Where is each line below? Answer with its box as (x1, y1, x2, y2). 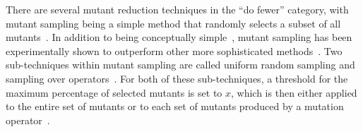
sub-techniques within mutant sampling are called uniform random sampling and (6, 57, 355, 72)
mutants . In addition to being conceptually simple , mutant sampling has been (6, 30, 352, 44)
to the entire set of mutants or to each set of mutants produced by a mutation (6, 99, 344, 114)
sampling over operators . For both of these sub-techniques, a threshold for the (6, 71, 348, 85)
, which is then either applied (231, 85, 357, 100)
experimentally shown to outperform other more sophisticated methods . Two (6, 43, 343, 58)
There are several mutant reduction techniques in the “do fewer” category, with (6, 2, 349, 16)
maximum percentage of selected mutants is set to (6, 85, 222, 100)
